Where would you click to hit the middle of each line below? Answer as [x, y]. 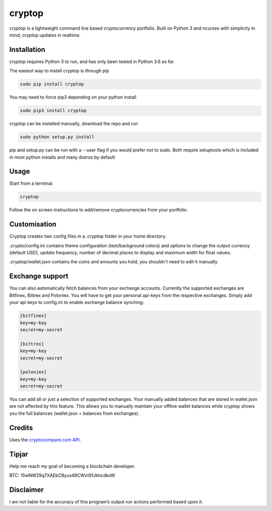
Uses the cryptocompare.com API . [45, 440]
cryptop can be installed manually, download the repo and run [74, 124]
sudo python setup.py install [57, 137]
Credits [21, 428]
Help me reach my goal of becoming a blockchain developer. [72, 466]
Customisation [33, 224]
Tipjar [19, 454]
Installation [27, 50]
